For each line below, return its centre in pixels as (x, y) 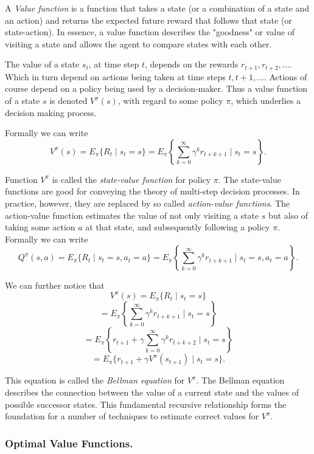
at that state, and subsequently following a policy (178, 227)
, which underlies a (266, 101)
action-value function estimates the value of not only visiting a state (132, 215)
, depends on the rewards (191, 64)
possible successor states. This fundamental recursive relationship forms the (146, 404)
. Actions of (285, 76)
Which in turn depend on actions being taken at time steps (115, 76)
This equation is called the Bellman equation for (95, 380)
